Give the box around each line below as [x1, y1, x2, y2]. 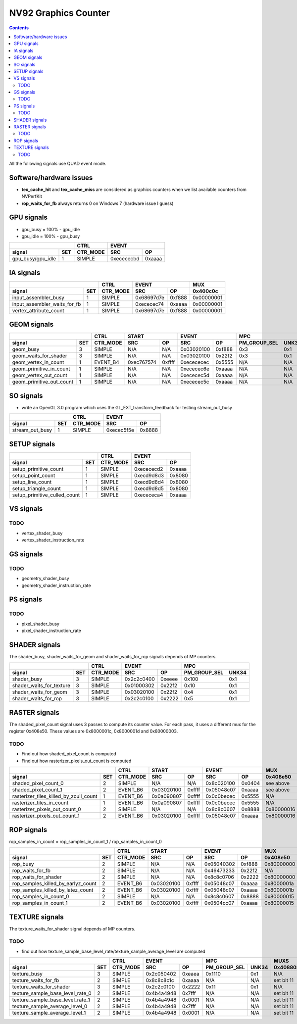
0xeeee [160, 676, 178, 683]
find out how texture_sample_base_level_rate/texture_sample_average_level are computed [21, 948, 205, 954]
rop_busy [12, 861, 34, 868]
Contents [9, 25, 29, 31]
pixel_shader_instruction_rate [21, 628, 82, 634]
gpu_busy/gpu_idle [12, 255, 56, 262]
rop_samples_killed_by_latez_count [12, 886, 94, 893]
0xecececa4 [134, 491, 163, 498]
